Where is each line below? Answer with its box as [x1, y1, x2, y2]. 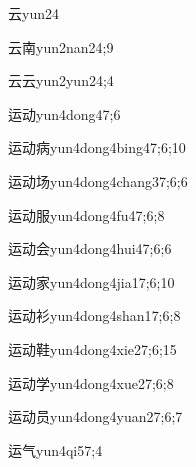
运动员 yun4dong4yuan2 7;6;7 [8, 406, 183, 427]
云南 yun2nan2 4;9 [8, 36, 114, 57]
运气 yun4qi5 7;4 [8, 439, 103, 460]
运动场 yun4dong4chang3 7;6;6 [8, 170, 188, 191]
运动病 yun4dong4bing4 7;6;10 [8, 137, 186, 158]
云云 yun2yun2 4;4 [8, 70, 114, 91]
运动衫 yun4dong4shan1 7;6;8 [8, 305, 181, 326]
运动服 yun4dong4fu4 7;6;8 [8, 204, 165, 225]
